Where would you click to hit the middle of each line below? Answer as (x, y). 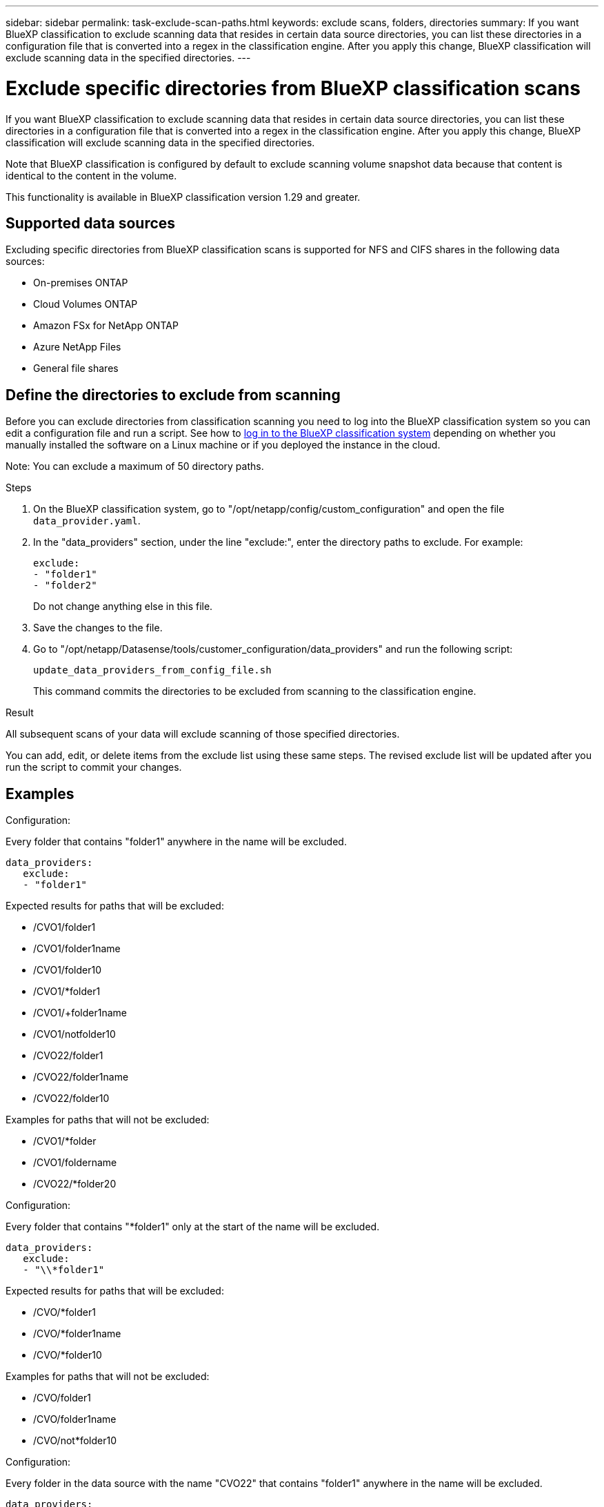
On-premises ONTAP (81, 283)
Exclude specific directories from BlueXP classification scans (293, 88)
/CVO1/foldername (75, 1163)
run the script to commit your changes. (94, 767)
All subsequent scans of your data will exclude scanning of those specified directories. (203, 734)
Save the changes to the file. (98, 628)
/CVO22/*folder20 (75, 1184)
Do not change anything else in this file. (123, 607)
